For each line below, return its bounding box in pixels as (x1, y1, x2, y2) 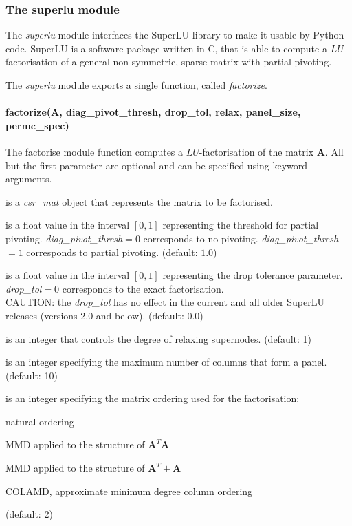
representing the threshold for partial (162, 218, 319, 232)
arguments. (5, 171, 52, 186)
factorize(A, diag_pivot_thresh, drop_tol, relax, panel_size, (5, 105, 301, 119)
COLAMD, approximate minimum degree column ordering (5, 483, 253, 498)
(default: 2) (5, 507, 53, 521)
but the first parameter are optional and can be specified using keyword (5, 158, 308, 172)
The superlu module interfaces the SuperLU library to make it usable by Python (5, 28, 344, 42)
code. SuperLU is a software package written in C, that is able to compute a (5, 41, 327, 55)
